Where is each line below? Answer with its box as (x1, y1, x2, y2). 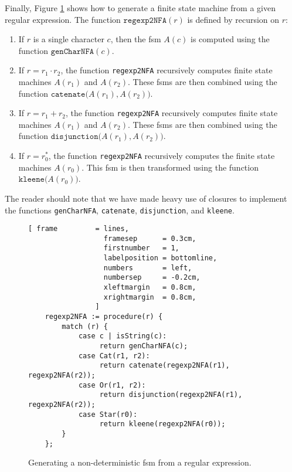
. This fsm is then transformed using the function (82, 161, 259, 173)
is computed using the (191, 33, 270, 45)
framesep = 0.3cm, (103, 234, 196, 243)
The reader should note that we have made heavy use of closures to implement (5, 192, 287, 204)
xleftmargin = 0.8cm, (103, 283, 196, 292)
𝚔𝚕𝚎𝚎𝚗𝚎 (18, 175, 45, 184)
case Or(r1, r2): (78, 381, 146, 389)
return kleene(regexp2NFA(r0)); (99, 420, 226, 429)
